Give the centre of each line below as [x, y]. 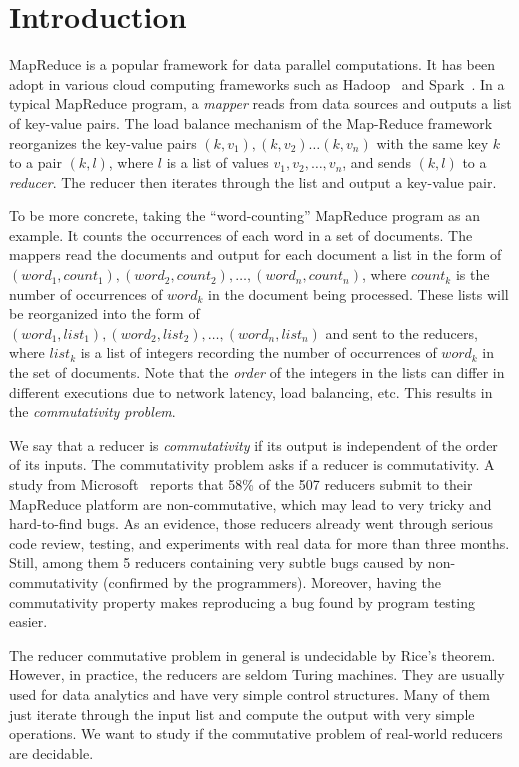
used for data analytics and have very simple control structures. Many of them [249, 693]
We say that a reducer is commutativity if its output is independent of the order [253, 444]
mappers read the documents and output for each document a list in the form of [255, 254]
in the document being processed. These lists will [358, 293]
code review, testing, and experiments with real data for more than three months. [259, 542]
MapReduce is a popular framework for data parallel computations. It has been [252, 64]
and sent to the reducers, [401, 332]
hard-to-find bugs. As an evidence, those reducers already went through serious [251, 523]
